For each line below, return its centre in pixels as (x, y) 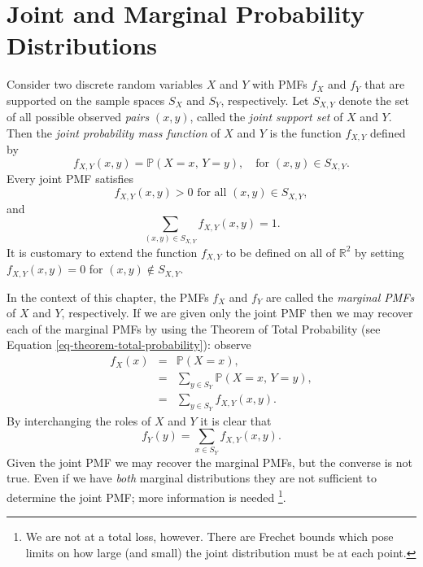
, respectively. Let (265, 100)
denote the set (374, 100)
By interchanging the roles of (79, 420)
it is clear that (236, 420)
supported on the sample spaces (86, 100)
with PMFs (280, 84)
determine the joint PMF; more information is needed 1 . (146, 496)
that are (385, 84)
